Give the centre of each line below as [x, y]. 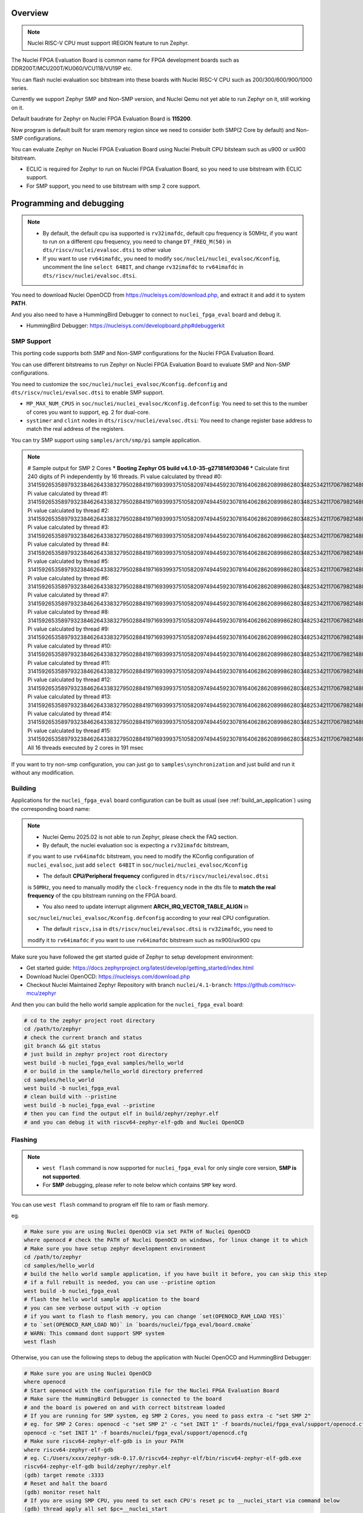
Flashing [24, 1140]
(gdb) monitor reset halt [62, 1492]
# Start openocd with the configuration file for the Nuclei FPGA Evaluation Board [152, 1390]
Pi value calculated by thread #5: [68, 561]
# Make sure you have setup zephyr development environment [115, 1249]
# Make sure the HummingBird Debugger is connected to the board [123, 1399]
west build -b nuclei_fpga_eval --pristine [90, 1105]
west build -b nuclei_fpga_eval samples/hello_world [104, 1063]
